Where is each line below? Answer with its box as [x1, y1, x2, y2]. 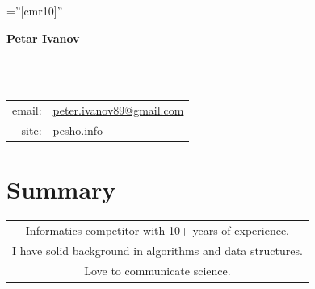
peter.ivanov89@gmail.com [52, 102, 184, 119]
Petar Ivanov [6, 29, 80, 46]
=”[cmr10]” [6, 2, 63, 19]
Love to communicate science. [84, 262, 231, 279]
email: [12, 102, 42, 119]
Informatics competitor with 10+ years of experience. [25, 221, 289, 238]
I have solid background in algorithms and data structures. [12, 241, 303, 258]
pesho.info [52, 121, 103, 138]
